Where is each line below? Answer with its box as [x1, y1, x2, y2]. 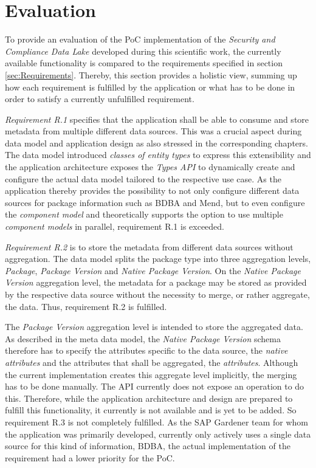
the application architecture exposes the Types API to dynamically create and [5, 160, 295, 173]
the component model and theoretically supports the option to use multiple [5, 208, 283, 221]
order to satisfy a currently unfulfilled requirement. [5, 92, 194, 105]
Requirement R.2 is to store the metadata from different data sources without [5, 240, 294, 253]
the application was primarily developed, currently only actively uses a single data [5, 427, 311, 440]
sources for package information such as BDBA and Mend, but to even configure [5, 196, 305, 208]
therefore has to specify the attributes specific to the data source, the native [5, 344, 288, 357]
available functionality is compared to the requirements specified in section [5, 57, 283, 69]
